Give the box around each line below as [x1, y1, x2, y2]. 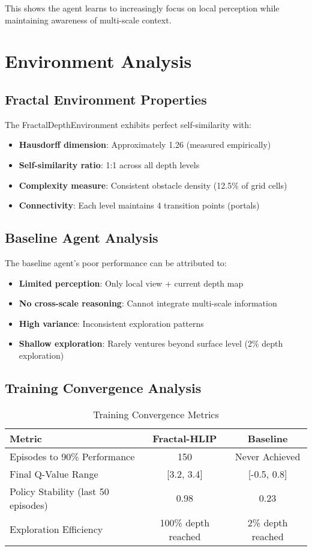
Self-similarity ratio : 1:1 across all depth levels [19, 158, 200, 171]
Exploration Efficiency [10, 522, 103, 537]
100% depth [160, 515, 210, 529]
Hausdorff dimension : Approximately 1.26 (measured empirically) [19, 138, 271, 151]
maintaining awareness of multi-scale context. [5, 13, 172, 26]
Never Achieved [235, 449, 301, 463]
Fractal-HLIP [152, 431, 217, 445]
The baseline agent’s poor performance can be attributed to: [5, 256, 227, 269]
